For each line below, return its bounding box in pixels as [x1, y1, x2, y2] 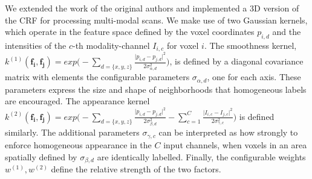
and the [272, 25, 301, 38]
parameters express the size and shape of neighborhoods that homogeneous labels [5, 83, 307, 95]
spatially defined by [5, 150, 77, 163]
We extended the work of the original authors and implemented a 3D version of [5, 2, 299, 14]
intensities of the [5, 39, 67, 51]
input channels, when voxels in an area [163, 138, 307, 151]
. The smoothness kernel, [204, 39, 297, 51]
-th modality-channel [73, 39, 150, 51]
